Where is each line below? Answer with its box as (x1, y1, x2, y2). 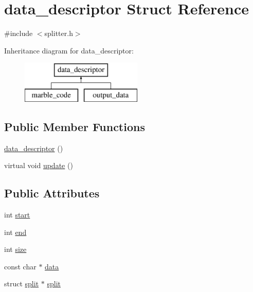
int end (4, 226, 27, 237)
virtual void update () (4, 160, 73, 171)
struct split (4, 278, 39, 289)
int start (4, 209, 30, 220)
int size (4, 244, 27, 254)
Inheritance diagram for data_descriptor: (4, 45, 134, 56)
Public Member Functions (4, 118, 145, 134)
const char (4, 261, 37, 271)
